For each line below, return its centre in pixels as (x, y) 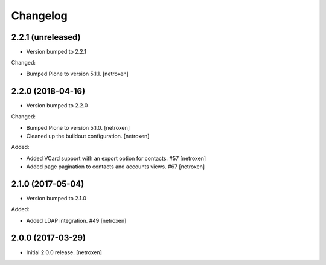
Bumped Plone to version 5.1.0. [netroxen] (78, 127)
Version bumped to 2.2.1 (56, 52)
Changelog (39, 16)
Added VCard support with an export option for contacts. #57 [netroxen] (116, 158)
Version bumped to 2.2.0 (57, 105)
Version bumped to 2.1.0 (56, 198)
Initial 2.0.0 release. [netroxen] (64, 252)
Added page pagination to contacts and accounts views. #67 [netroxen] (116, 167)
